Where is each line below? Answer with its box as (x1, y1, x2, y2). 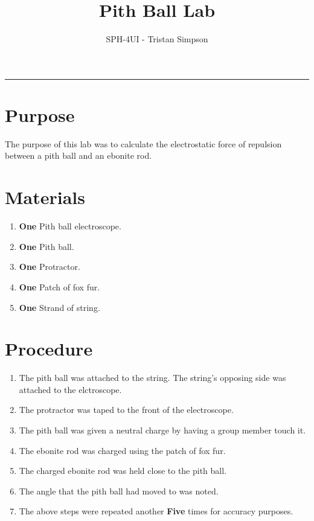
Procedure (5, 336, 93, 361)
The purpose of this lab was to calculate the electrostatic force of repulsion (5, 137, 282, 150)
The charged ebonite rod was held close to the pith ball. (19, 464, 227, 477)
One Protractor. (19, 260, 80, 273)
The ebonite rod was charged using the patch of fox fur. (19, 444, 226, 456)
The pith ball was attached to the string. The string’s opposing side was (19, 371, 286, 384)
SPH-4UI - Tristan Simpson (106, 33, 208, 45)
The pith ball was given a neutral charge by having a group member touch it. (19, 424, 306, 436)
